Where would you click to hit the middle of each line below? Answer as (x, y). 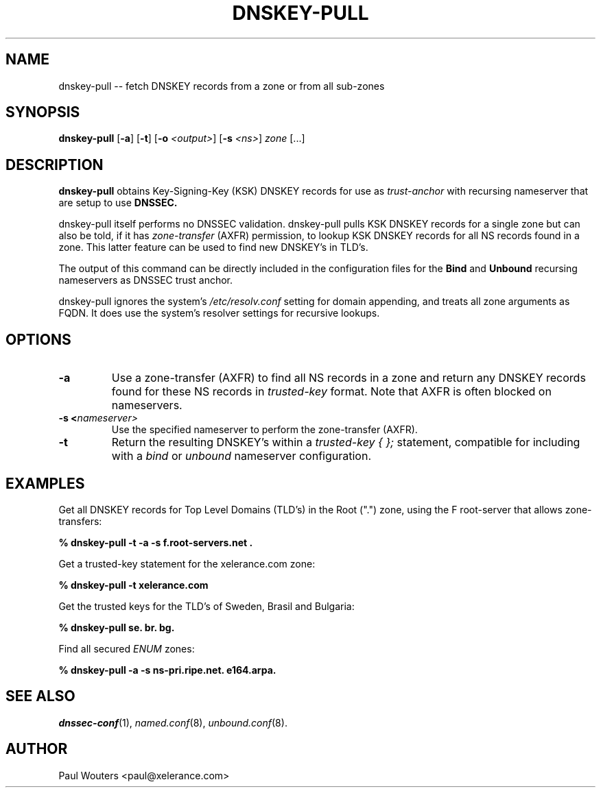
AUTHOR (37, 749)
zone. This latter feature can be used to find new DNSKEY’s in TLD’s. (213, 247)
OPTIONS (38, 339)
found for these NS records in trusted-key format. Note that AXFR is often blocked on (331, 392)
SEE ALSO (40, 696)
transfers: (80, 521)
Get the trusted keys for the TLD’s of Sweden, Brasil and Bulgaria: (207, 606)
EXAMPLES (45, 483)
